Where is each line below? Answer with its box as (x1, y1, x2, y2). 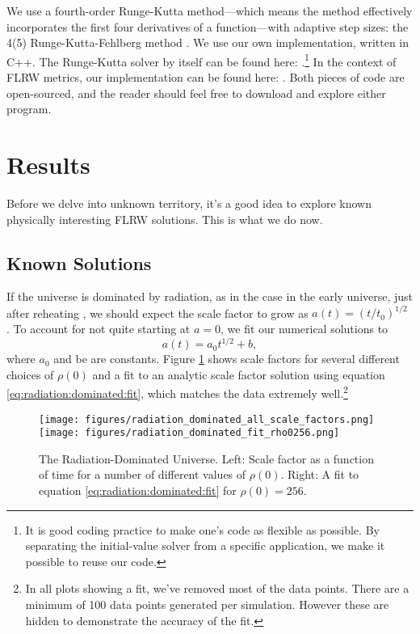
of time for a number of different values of (39, 466, 246, 483)
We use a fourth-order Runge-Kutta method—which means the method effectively (6, 2, 413, 19)
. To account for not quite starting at (6, 320, 191, 337)
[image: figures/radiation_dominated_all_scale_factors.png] (39, 413, 375, 425)
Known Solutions (6, 250, 152, 275)
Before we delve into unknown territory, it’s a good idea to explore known (6, 194, 372, 211)
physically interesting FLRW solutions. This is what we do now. (6, 210, 323, 227)
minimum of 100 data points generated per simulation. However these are (25, 596, 389, 613)
